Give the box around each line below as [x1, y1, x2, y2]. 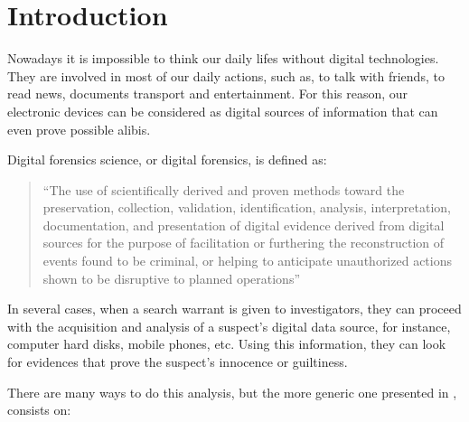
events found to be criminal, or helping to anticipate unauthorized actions [42, 251, 452, 270]
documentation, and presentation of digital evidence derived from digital [42, 215, 445, 234]
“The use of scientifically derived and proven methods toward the [42, 180, 405, 199]
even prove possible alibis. [7, 119, 151, 138]
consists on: [7, 400, 71, 419]
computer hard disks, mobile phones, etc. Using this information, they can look [7, 334, 446, 353]
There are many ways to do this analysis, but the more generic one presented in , [7, 382, 457, 401]
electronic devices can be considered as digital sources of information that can [7, 101, 438, 120]
